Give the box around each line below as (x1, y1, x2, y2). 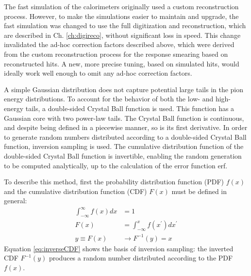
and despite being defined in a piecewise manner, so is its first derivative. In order (4, 122, 248, 132)
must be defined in (171, 186, 227, 196)
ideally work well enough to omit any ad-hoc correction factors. (4, 68, 192, 78)
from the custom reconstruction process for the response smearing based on (4, 49, 228, 59)
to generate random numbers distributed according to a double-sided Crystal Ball (4, 131, 247, 142)
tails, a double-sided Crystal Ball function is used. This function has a (25, 103, 234, 113)
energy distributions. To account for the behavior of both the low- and (4, 94, 214, 104)
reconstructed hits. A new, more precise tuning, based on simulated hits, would (4, 58, 239, 68)
